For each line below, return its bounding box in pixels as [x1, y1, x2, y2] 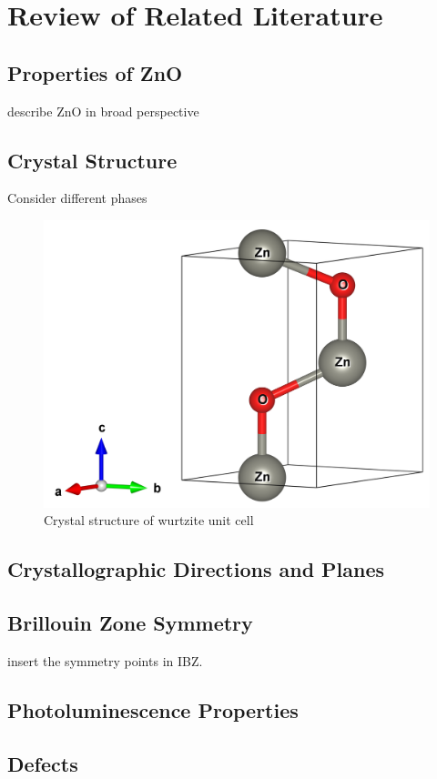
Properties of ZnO [7, 58, 183, 86]
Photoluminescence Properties [7, 696, 299, 724]
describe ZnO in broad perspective [7, 101, 199, 120]
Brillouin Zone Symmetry [7, 609, 253, 637]
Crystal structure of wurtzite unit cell [44, 511, 254, 530]
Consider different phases [7, 188, 147, 207]
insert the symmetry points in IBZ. [7, 652, 203, 671]
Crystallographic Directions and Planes [7, 555, 385, 583]
